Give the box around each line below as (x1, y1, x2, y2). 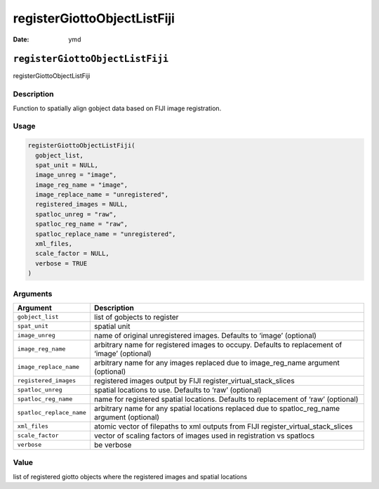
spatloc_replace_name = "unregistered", (35, 230, 176, 238)
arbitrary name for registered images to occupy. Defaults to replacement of (93, 339, 343, 349)
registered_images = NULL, (35, 200, 128, 209)
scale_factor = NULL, (35, 249, 110, 258)
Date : (13, 35, 29, 44)
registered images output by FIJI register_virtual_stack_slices (93, 376, 295, 386)
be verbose (93, 440, 132, 450)
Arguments (13, 289, 53, 299)
